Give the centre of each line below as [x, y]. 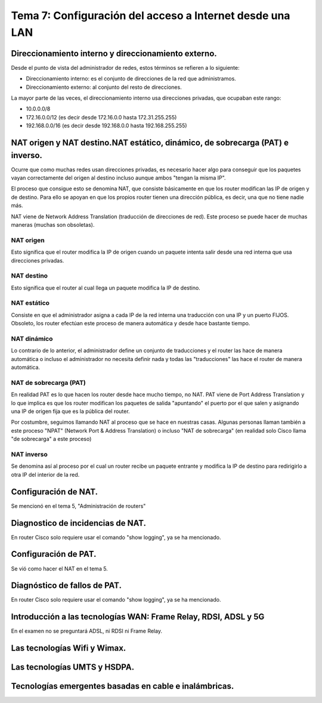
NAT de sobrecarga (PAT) [48, 383]
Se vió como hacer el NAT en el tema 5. [60, 568]
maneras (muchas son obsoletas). [53, 225]
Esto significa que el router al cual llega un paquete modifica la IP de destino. [106, 288]
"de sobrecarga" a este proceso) [51, 439]
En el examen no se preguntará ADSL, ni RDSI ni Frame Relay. [86, 631]
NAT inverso [29, 455]
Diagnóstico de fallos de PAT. [66, 586]
